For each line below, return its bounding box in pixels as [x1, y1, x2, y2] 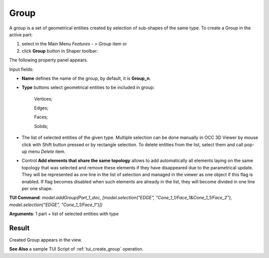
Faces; [34, 114, 48, 120]
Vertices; [34, 96, 53, 102]
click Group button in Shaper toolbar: [21, 48, 98, 54]
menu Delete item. [28, 148, 66, 154]
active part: [9, 31, 33, 37]
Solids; [34, 123, 48, 129]
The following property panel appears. [9, 57, 88, 63]
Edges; [34, 105, 49, 111]
